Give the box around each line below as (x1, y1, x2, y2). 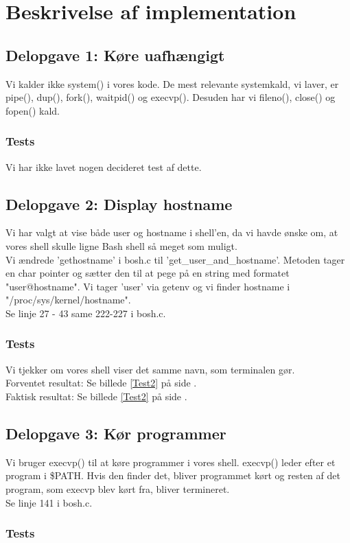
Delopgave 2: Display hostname (5, 193, 233, 214)
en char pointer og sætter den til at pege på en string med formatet (5, 266, 290, 280)
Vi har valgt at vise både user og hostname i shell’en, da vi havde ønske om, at (5, 225, 338, 240)
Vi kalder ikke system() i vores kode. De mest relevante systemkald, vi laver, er (5, 76, 339, 91)
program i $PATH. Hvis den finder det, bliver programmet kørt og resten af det (5, 468, 340, 483)
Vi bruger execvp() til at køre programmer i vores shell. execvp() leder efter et (5, 454, 336, 469)
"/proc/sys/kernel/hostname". (5, 292, 131, 307)
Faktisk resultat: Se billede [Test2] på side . (5, 389, 187, 403)
